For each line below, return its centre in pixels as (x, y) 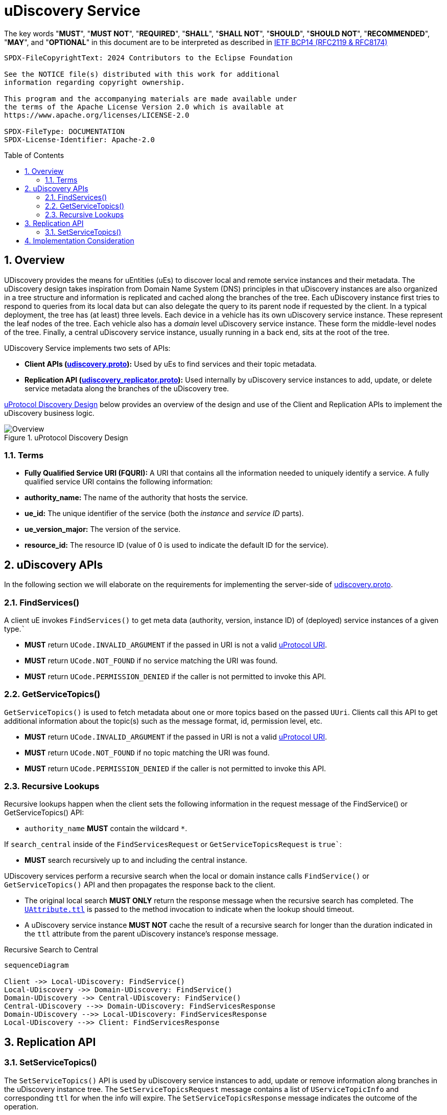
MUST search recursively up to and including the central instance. (136, 860)
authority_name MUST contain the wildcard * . (106, 829)
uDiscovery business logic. (49, 413)
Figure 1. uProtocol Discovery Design (66, 437)
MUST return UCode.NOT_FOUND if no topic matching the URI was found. (147, 752)
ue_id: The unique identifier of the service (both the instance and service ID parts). (164, 514)
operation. (21, 1106)
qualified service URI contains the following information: (119, 482)
